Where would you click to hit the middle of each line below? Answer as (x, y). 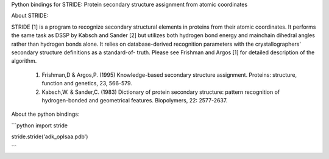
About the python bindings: (45, 114)
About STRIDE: (30, 16)
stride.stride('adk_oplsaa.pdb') (50, 136)
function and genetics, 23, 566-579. (87, 83)
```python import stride (40, 125)
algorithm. (24, 61)
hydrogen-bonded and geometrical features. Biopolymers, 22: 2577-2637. (135, 100)
